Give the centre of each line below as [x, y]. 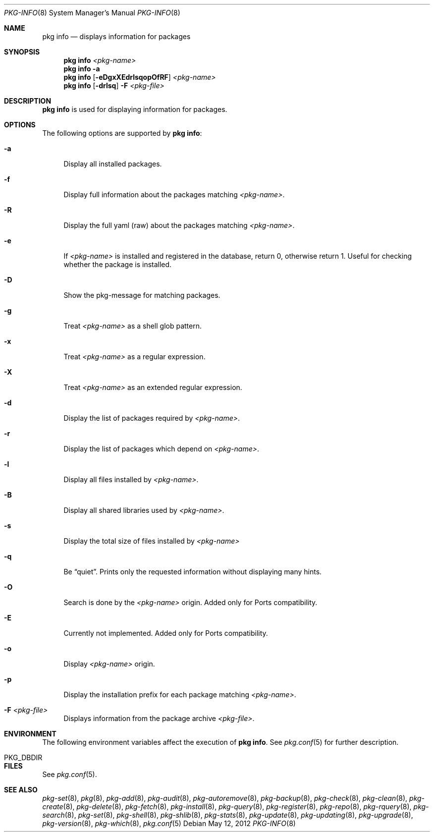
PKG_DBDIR [23, 757]
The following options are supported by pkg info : [122, 133]
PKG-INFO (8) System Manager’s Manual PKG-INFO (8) [92, 13]
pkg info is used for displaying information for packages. [135, 109]
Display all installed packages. [113, 164]
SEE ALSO [21, 790]
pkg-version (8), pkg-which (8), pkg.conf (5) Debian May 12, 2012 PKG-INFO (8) [169, 823]
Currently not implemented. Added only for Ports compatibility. [166, 633]
